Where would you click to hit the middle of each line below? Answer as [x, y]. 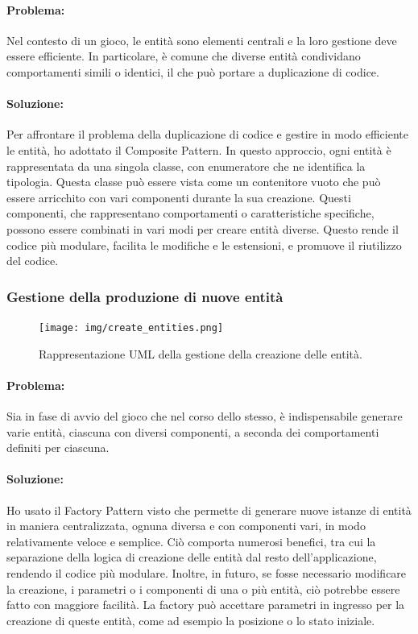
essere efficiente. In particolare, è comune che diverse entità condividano [184, 56]
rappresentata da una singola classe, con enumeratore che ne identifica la [186, 166]
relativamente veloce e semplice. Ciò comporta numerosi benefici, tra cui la [191, 541]
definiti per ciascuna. [58, 448]
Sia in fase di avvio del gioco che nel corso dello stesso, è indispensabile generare [205, 415]
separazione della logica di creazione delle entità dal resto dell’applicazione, [192, 557]
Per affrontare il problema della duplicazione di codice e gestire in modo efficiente [207, 134]
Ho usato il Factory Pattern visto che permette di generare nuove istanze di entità [209, 510]
